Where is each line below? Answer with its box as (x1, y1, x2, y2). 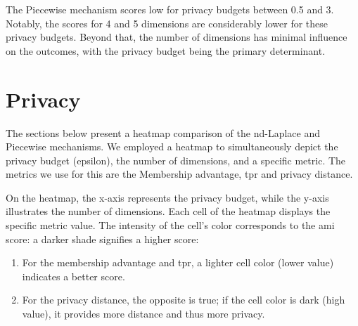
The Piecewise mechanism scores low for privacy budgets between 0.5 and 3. (6, 2, 334, 16)
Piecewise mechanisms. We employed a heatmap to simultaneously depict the (6, 139, 338, 154)
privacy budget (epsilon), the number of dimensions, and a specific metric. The (6, 152, 346, 167)
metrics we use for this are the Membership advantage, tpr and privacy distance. (6, 167, 353, 181)
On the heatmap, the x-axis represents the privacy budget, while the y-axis (6, 190, 329, 204)
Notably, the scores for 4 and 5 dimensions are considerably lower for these (6, 15, 328, 30)
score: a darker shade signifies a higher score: (6, 231, 199, 246)
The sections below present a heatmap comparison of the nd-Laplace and (6, 125, 320, 140)
